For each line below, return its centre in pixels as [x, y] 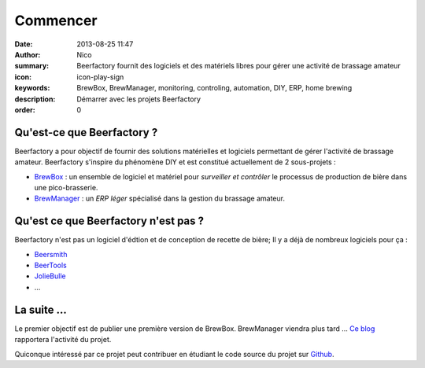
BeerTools [50, 265]
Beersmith [51, 254]
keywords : [32, 88]
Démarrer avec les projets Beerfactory [139, 99]
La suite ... [41, 309]
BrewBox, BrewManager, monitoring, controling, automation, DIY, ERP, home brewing [214, 88]
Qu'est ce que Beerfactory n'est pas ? [109, 221]
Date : [24, 44]
